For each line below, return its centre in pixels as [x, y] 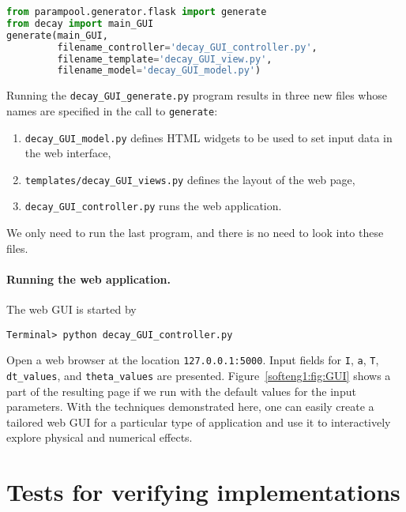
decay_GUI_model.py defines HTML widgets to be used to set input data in [209, 137]
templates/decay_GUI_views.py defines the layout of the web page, [190, 179]
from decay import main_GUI [80, 23]
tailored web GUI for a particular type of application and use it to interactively [199, 422]
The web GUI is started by [71, 309]
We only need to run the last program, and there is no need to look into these [195, 233]
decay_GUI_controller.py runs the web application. [153, 206]
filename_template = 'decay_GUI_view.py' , [165, 59]
